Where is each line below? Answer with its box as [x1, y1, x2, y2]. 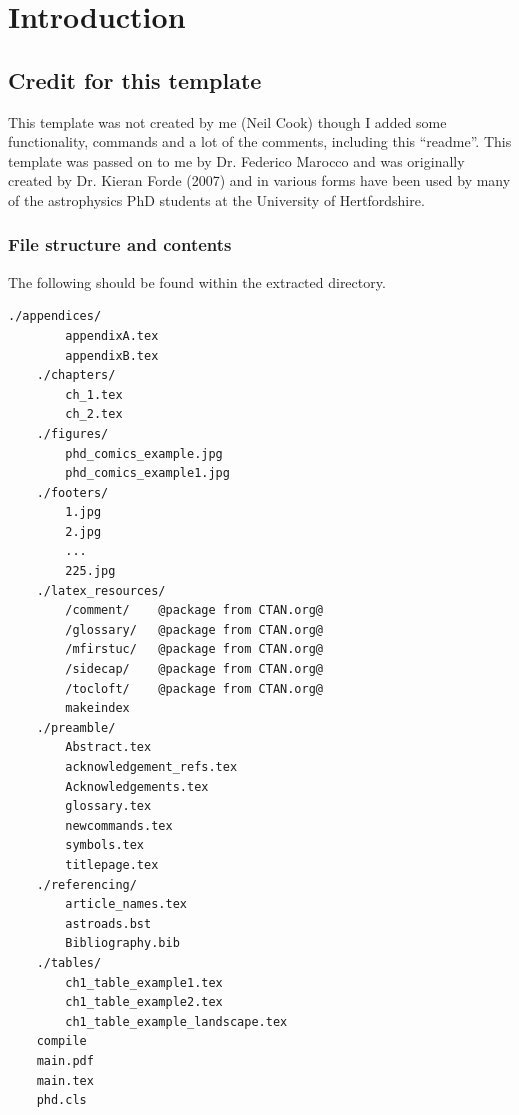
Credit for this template [8, 64, 262, 95]
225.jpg [65, 564, 116, 579]
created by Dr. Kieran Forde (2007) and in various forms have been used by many [8, 170, 511, 191]
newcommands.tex [65, 818, 173, 833]
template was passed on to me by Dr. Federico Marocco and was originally [8, 150, 465, 171]
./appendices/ [8, 309, 102, 324]
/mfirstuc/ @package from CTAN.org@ [65, 642, 323, 657]
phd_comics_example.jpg [65, 446, 223, 461]
